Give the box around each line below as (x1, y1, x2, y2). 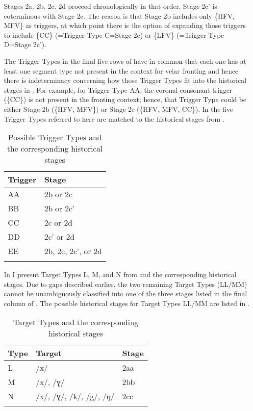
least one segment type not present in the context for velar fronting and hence (4, 65, 238, 76)
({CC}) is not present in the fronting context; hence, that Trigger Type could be (4, 94, 247, 104)
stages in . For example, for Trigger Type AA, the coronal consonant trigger (4, 84, 232, 95)
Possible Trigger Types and (8, 131, 102, 143)
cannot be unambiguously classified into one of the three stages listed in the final (4, 288, 247, 299)
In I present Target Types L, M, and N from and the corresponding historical (4, 269, 237, 280)
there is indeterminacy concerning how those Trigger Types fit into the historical (4, 75, 247, 85)
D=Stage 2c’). (4, 39, 47, 50)
